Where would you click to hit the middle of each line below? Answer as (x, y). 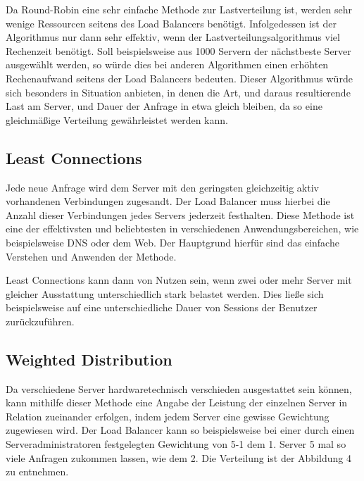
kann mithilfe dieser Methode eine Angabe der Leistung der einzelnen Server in (177, 402)
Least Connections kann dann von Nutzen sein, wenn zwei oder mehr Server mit (179, 280)
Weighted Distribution (89, 359)
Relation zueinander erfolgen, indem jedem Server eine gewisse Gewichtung (168, 416)
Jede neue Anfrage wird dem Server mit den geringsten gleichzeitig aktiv (162, 187)
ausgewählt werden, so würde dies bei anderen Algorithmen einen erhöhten (167, 64)
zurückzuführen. (40, 321)
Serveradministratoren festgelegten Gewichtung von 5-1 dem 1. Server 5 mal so (176, 444)
